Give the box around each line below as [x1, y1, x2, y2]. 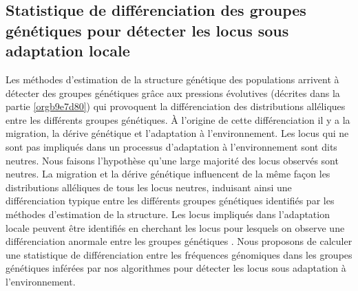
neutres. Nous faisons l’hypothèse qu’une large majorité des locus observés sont [6, 153, 339, 167]
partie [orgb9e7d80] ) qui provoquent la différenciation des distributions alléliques [6, 99, 346, 114]
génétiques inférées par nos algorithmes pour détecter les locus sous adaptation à [6, 261, 346, 275]
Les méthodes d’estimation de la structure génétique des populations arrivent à [6, 72, 339, 86]
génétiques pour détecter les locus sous [6, 19, 289, 41]
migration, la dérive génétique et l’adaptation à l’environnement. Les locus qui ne [6, 126, 349, 140]
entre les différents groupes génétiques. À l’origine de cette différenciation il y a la [6, 112, 350, 127]
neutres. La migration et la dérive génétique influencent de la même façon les [6, 166, 330, 181]
